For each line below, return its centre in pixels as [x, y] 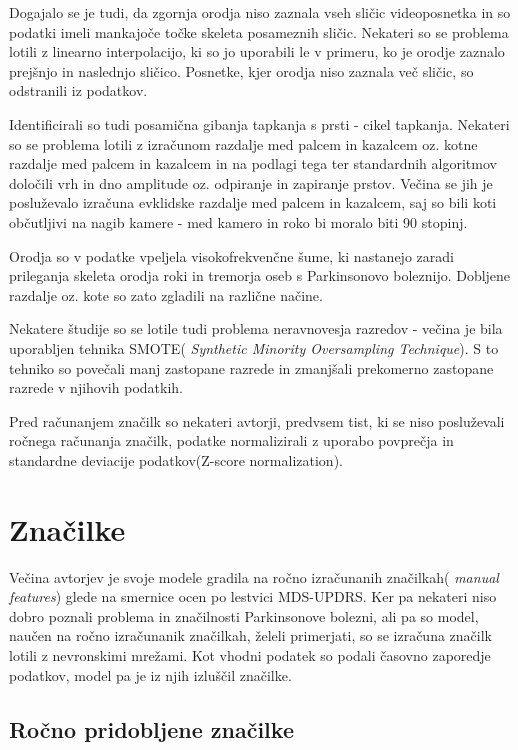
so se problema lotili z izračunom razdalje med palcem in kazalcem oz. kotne [243, 143]
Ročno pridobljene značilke [151, 728]
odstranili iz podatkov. [78, 90]
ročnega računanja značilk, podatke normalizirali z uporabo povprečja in [231, 440]
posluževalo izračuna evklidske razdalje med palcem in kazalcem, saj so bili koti [253, 202]
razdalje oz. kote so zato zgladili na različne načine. [166, 294]
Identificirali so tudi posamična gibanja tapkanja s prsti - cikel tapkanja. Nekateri [259, 123]
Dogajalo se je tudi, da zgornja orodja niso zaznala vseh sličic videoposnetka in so [260, 12]
